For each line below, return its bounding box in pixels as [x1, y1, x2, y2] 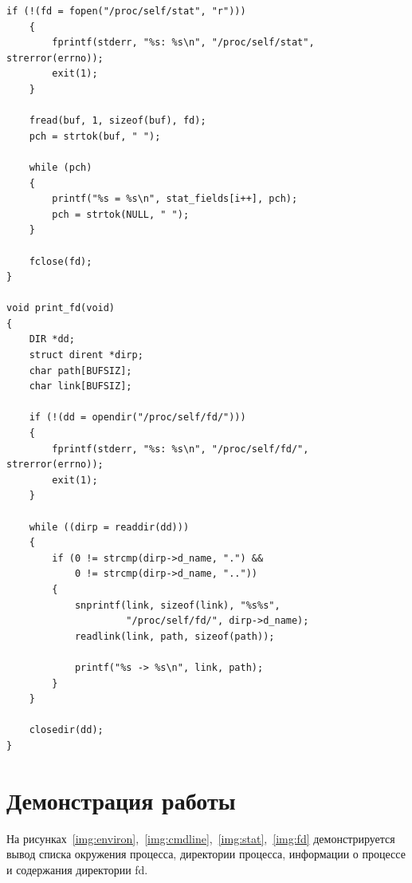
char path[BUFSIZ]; [29, 365, 132, 376]
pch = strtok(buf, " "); [29, 130, 161, 142]
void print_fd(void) [6, 302, 116, 314]
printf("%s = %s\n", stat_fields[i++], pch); [52, 193, 298, 205]
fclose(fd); [29, 255, 92, 267]
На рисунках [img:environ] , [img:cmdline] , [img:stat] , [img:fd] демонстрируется [6, 830, 395, 846]
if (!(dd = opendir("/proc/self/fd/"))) [29, 412, 246, 424]
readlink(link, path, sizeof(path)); [74, 630, 275, 642]
